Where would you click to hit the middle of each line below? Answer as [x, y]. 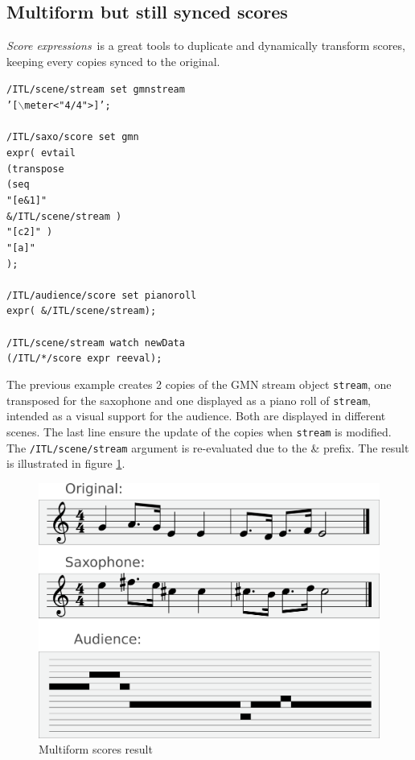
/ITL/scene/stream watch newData [96, 343]
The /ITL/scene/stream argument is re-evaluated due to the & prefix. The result [208, 447]
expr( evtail [41, 153]
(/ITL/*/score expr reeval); [84, 359]
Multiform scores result [96, 749]
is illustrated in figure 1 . [66, 463]
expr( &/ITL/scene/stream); [82, 311]
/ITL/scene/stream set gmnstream [96, 90]
